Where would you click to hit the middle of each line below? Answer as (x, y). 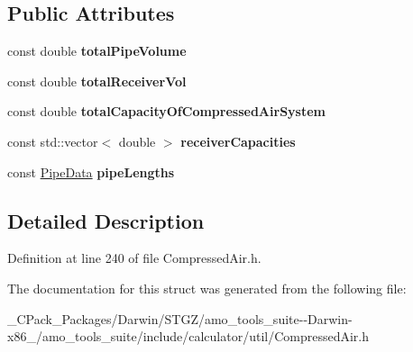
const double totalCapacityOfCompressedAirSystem (166, 111)
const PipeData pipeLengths (91, 171)
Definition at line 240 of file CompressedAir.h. (134, 258)
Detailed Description (106, 220)
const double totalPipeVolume (97, 51)
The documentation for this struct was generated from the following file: (207, 288)
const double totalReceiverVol (97, 81)
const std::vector (53, 141)
